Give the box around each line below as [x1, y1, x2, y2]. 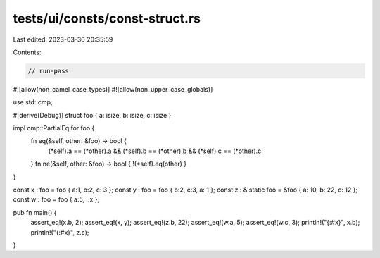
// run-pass [27, 67, 70, 75]
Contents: [13, 48, 42, 56]
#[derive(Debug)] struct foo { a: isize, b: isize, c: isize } [13, 111, 172, 119]
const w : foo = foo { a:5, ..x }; [13, 195, 100, 204]
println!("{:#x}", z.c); [30, 228, 89, 236]
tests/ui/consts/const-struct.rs [13, 11, 201, 26]
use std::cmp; [13, 98, 53, 106]
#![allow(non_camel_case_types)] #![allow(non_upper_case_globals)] [13, 85, 213, 93]
